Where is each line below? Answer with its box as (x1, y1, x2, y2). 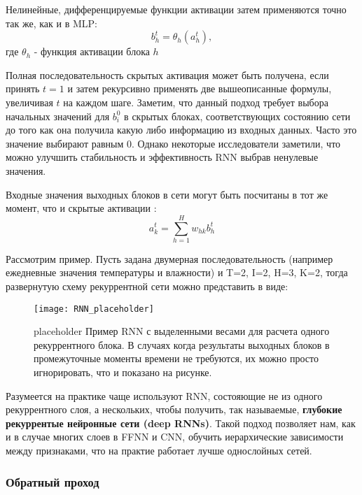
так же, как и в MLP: (6, 15, 97, 30)
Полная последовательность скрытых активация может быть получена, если (6, 67, 329, 82)
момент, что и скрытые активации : (6, 201, 157, 215)
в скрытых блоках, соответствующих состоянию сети (124, 108, 351, 123)
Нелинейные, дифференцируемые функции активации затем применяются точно (6, 2, 347, 16)
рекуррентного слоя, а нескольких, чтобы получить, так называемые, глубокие (6, 402, 342, 417)
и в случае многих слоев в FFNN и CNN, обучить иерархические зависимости (6, 429, 344, 444)
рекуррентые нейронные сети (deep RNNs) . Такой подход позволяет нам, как (6, 415, 356, 430)
